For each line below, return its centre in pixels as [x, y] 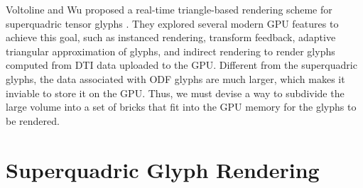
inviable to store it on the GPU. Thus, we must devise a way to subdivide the [175, 93]
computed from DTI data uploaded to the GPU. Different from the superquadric [181, 65]
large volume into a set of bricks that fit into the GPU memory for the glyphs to [181, 107]
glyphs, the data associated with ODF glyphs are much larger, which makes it [175, 78]
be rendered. [33, 120]
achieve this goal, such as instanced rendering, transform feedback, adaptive [171, 37]
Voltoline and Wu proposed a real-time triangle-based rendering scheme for [169, 9]
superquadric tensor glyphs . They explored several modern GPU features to [172, 23]
